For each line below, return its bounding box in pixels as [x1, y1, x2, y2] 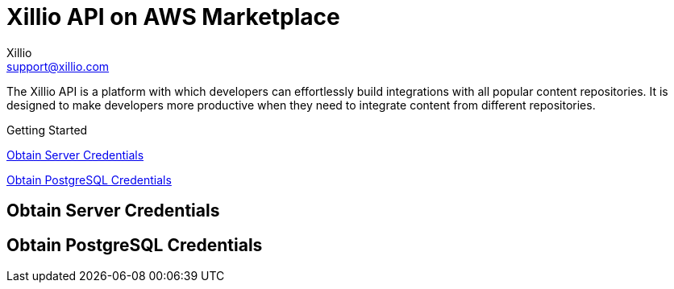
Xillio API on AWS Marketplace [6, 3, 340, 31]
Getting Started [6, 122, 88, 137]
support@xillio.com [6, 59, 110, 73]
